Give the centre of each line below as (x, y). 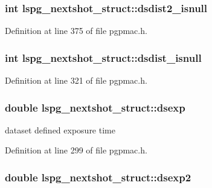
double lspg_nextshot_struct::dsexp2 (98, 177)
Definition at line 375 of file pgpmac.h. (76, 31)
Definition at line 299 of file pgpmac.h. (76, 150)
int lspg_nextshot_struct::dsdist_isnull (103, 57)
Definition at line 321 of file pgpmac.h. (76, 80)
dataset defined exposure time (60, 129)
